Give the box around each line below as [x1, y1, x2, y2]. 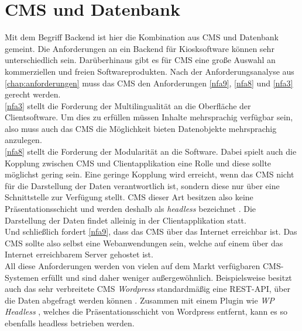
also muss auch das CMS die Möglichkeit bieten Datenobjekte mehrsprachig [5, 122, 277, 134]
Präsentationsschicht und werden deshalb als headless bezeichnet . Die [5, 203, 256, 215]
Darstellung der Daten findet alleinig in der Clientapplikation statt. [5, 214, 246, 226]
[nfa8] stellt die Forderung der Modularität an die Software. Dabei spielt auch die [5, 145, 297, 158]
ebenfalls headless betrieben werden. [5, 316, 135, 329]
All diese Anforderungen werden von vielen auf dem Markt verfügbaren [5, 260, 260, 271]
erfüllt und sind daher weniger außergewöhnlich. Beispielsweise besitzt [41, 271, 292, 283]
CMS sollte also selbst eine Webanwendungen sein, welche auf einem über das [5, 236, 283, 249]
